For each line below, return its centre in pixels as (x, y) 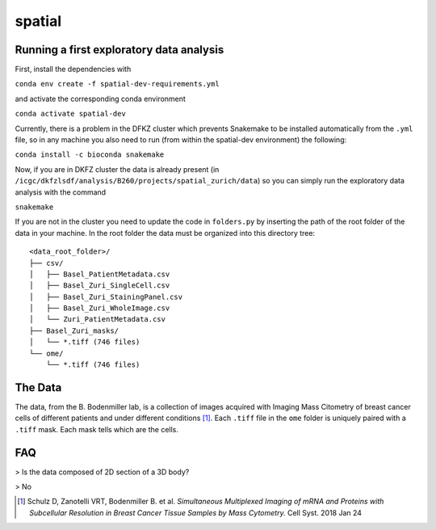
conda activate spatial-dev (71, 114)
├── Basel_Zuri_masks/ (74, 330)
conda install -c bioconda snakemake (90, 155)
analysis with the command (61, 192)
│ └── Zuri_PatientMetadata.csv (97, 320)
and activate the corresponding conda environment (100, 99)
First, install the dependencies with (73, 69)
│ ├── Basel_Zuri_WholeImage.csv (100, 308)
